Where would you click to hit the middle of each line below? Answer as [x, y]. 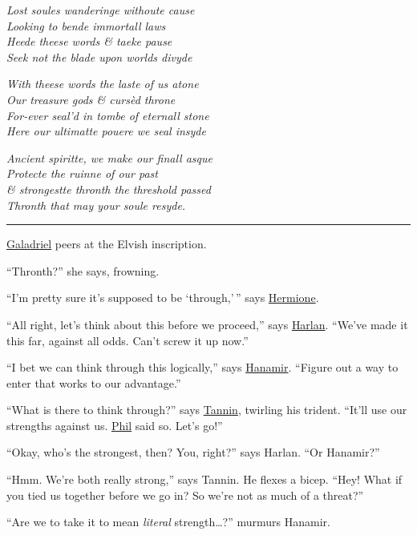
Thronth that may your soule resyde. [96, 205]
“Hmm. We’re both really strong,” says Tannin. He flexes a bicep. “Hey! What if [204, 479]
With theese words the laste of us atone [103, 84]
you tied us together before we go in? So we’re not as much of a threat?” [185, 495]
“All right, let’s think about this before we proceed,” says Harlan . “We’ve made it [207, 324]
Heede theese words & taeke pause [89, 41]
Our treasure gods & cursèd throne [91, 99]
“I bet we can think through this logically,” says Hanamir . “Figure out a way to [202, 367]
